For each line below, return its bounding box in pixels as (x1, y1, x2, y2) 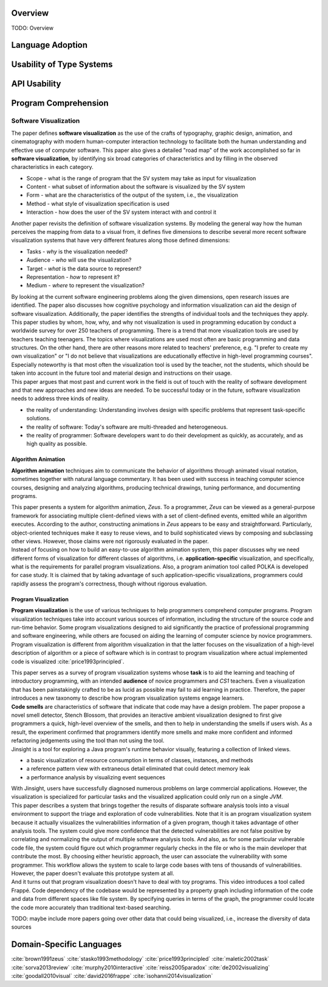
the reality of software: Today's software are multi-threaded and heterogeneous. (26, 423, 228, 431)
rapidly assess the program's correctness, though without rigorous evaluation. (11, 580, 208, 587)
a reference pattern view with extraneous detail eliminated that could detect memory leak (26, 765, 250, 773)
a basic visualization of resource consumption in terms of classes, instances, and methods (26, 756, 253, 763)
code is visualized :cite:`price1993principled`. (11, 658, 125, 665)
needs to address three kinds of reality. (11, 395, 109, 402)
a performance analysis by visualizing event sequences (26, 773, 166, 780)
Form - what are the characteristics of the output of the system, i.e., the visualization (26, 191, 238, 199)
